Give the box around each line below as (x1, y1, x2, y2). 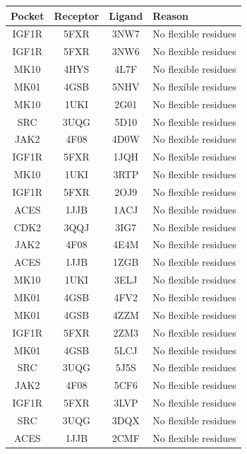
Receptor (54, 8, 100, 23)
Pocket (11, 8, 44, 23)
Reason (152, 8, 188, 23)
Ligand (109, 8, 143, 23)
